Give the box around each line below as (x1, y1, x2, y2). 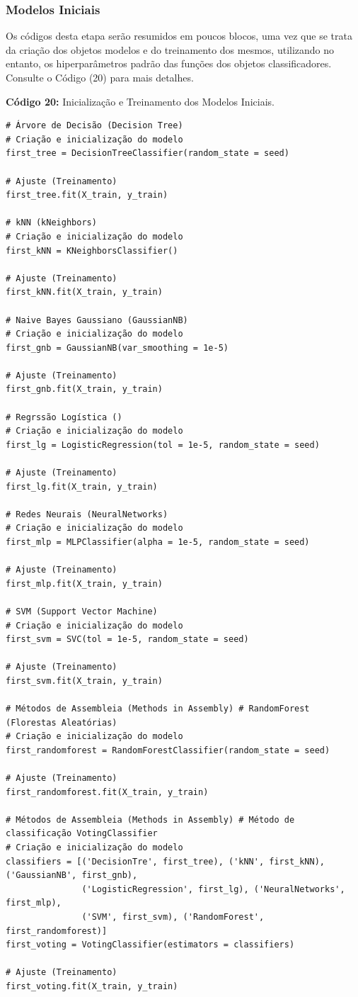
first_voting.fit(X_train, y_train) (6, 981, 178, 991)
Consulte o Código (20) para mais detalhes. (6, 70, 194, 84)
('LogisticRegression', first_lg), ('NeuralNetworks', (81, 884, 345, 894)
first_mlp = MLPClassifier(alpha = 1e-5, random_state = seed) (6, 537, 310, 547)
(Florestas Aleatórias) (6, 717, 117, 728)
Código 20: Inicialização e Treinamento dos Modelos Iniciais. (6, 94, 275, 108)
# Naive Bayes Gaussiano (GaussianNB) (6, 315, 188, 325)
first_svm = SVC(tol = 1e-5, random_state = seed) (6, 634, 249, 645)
